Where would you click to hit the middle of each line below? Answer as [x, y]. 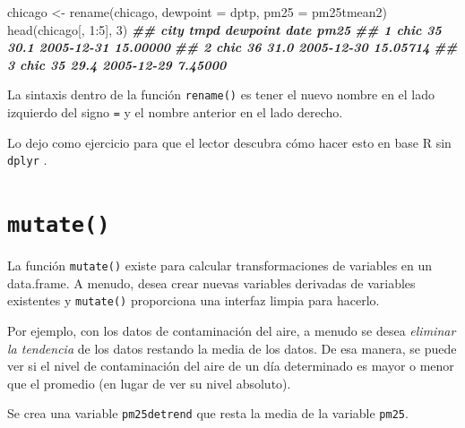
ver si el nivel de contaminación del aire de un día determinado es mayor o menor [231, 366]
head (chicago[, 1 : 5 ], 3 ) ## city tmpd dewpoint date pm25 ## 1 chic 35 [224, 29]
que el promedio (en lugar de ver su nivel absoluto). [149, 383]
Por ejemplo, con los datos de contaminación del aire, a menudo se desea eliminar [232, 331]
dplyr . [27, 160]
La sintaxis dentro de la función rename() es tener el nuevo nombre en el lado [221, 94]
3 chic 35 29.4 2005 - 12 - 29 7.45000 [117, 64]
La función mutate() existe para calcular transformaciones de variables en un [220, 265]
